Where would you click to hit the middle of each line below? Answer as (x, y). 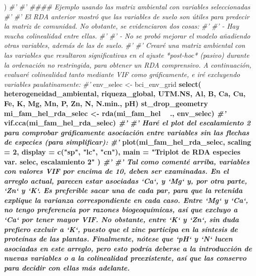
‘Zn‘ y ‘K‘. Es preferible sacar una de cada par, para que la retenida (123, 190)
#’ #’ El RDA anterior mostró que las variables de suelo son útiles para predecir (127, 16)
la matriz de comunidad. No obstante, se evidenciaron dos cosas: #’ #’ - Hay (122, 26)
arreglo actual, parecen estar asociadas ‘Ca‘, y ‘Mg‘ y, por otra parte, (126, 180)
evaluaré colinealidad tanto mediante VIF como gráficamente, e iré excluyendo (122, 74)
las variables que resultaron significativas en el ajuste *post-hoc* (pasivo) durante (127, 55)
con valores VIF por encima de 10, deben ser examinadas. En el (116, 171)
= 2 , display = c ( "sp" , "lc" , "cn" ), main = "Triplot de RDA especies (122, 151)
